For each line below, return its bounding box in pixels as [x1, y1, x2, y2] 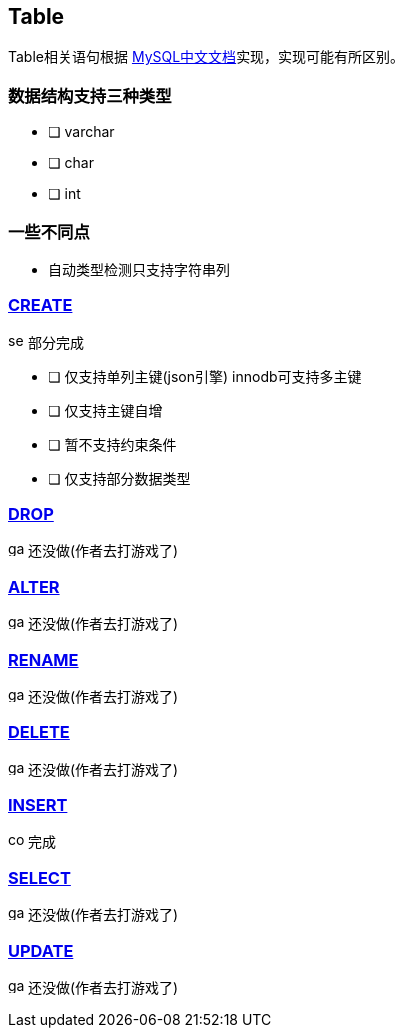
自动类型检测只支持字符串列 [48, 260, 230, 278]
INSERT [8, 795, 68, 816]
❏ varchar [48, 123, 115, 141]
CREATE [8, 295, 73, 316]
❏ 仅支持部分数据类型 [48, 469, 191, 487]
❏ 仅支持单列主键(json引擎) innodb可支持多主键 [48, 367, 362, 385]
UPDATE [8, 940, 74, 961]
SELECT [8, 867, 71, 888]
